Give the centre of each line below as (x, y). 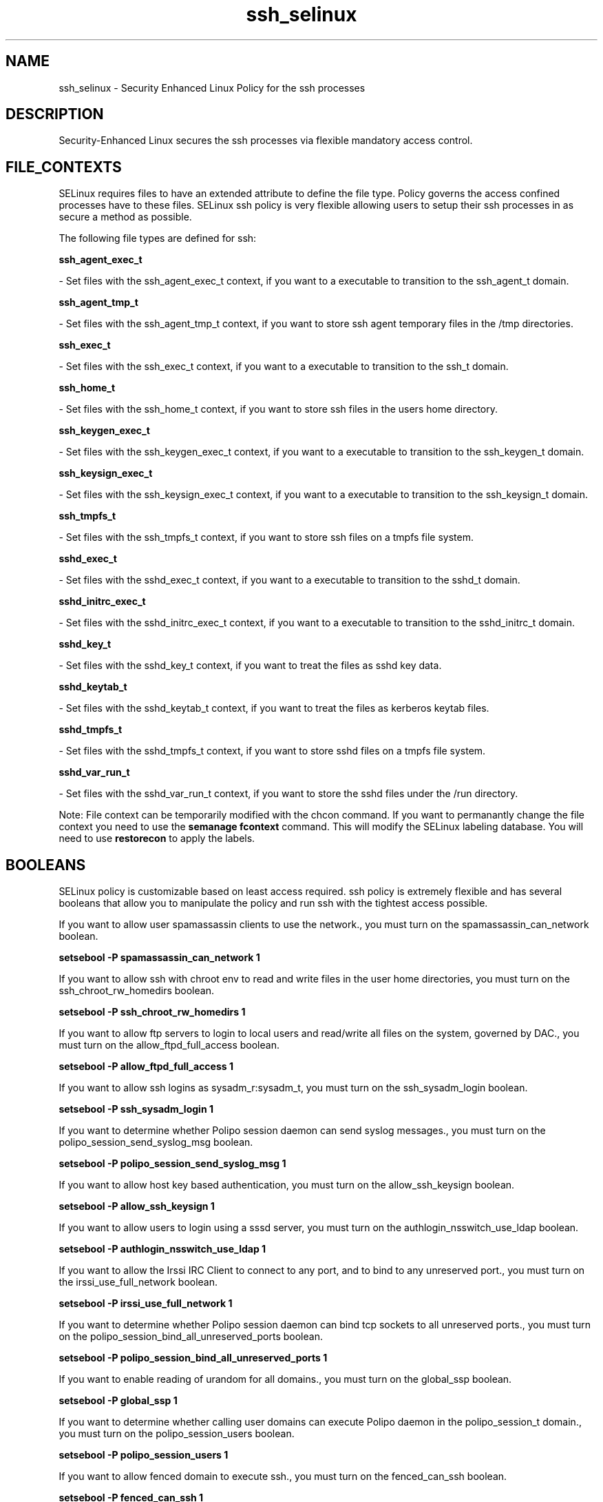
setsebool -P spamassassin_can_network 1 (159, 958)
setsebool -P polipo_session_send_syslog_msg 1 (172, 1164)
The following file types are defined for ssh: (158, 238)
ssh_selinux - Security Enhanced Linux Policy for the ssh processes (212, 88)
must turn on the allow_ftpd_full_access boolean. (169, 1045)
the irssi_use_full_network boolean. (138, 1282)
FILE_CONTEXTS (64, 167)
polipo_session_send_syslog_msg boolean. (156, 1142)
